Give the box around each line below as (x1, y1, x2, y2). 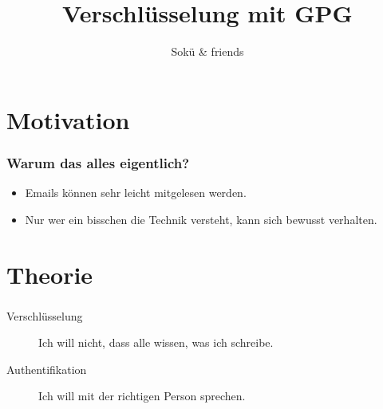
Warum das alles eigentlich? (6, 152, 190, 172)
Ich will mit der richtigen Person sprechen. (38, 387, 246, 404)
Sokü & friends (171, 43, 244, 60)
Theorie (6, 258, 93, 290)
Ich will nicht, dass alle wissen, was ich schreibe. (38, 334, 274, 351)
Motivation (6, 103, 130, 136)
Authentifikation (6, 360, 87, 377)
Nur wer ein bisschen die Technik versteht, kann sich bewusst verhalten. (25, 210, 377, 227)
